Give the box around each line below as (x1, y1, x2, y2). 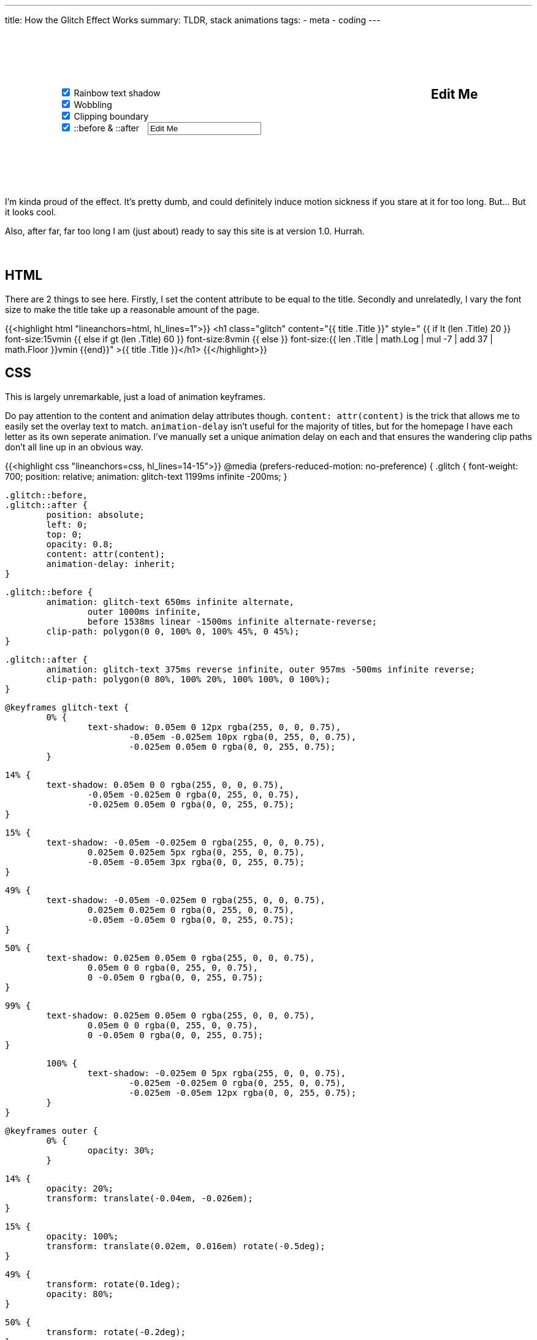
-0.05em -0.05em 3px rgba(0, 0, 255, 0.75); (87, 857, 305, 867)
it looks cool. (5, 207, 56, 217)
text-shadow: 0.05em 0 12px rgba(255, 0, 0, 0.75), (87, 722, 341, 732)
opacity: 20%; (46, 1183, 114, 1193)
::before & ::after (74, 123, 140, 133)
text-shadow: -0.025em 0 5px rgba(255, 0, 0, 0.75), (87, 1068, 346, 1078)
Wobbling (74, 99, 112, 110)
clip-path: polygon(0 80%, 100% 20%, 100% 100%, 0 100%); (46, 674, 331, 684)
